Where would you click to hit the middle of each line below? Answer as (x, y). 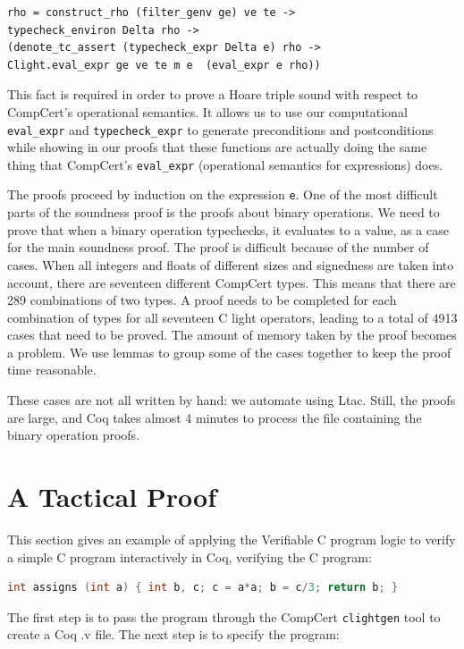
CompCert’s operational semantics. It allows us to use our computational (207, 111)
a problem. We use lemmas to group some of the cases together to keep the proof (229, 352)
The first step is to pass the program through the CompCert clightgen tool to (224, 616)
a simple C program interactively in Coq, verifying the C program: (190, 556)
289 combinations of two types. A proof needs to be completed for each (202, 300)
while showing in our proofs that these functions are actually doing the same (217, 147)
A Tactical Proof (112, 497)
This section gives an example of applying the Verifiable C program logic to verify (232, 539)
